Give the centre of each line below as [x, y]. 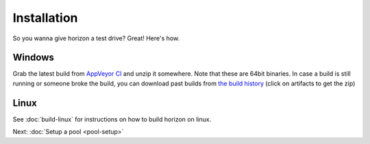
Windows [33, 58]
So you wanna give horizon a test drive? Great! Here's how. [96, 38]
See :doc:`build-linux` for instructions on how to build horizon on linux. [112, 119]
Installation [45, 18]
